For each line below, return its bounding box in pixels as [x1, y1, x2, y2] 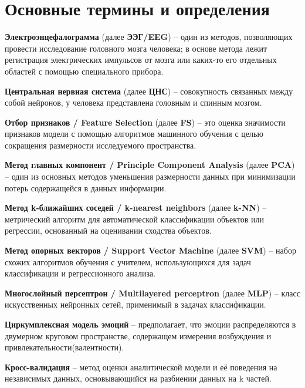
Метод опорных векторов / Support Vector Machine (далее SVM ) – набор [5, 244, 296, 257]
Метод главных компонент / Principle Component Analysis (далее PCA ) [5, 158, 295, 171]
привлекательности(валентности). [5, 341, 124, 353]
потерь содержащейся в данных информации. [5, 181, 167, 194]
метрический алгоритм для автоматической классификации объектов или [5, 212, 265, 225]
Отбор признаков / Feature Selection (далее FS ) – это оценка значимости [5, 116, 286, 128]
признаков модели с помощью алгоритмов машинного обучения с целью [5, 127, 263, 140]
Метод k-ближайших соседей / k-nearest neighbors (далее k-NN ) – [5, 201, 267, 214]
